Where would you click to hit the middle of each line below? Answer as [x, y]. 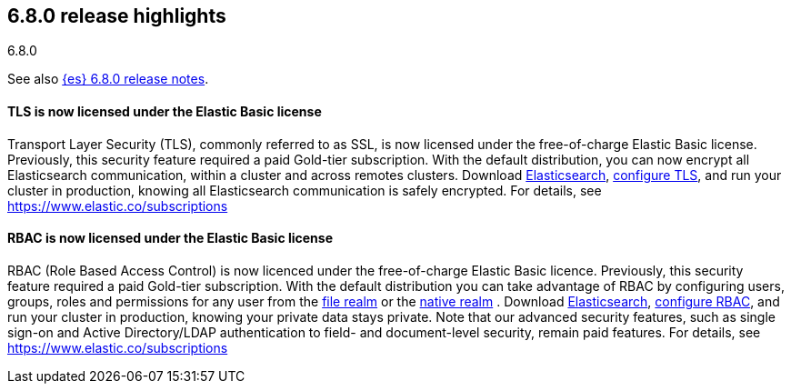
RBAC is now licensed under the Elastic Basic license [170, 238]
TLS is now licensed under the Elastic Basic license [165, 112]
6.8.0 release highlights [117, 16]
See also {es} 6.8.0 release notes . [108, 79]
